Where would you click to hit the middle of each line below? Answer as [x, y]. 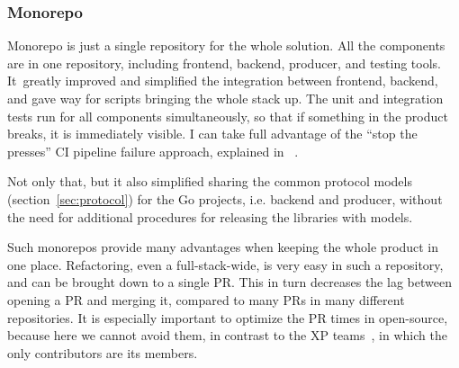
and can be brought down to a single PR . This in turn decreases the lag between [229, 282]
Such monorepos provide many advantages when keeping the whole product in [223, 247]
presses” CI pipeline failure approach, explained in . [153, 151]
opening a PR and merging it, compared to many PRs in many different [206, 299]
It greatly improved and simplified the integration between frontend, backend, [223, 81]
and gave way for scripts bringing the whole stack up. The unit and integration [225, 98]
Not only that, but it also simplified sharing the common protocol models [210, 181]
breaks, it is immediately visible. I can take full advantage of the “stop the [212, 134]
